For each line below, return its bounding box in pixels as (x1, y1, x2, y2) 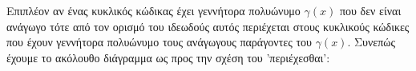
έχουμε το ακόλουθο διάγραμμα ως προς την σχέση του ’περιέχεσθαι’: (6, 49, 330, 65)
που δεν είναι (339, 2, 402, 18)
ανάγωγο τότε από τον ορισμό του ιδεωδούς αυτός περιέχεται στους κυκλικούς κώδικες (6, 18, 410, 34)
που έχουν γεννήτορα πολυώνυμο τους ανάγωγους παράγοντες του (6, 34, 312, 50)
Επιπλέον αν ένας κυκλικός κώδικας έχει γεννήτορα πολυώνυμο (6, 2, 301, 18)
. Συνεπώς (347, 34, 396, 50)
